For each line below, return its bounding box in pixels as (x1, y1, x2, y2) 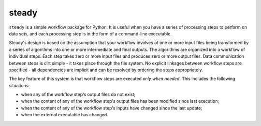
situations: (9, 82, 30, 88)
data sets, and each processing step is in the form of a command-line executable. (9, 31, 172, 36)
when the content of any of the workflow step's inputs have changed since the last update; (21, 105, 203, 111)
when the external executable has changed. (21, 112, 108, 118)
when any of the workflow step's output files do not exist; (21, 92, 136, 97)
